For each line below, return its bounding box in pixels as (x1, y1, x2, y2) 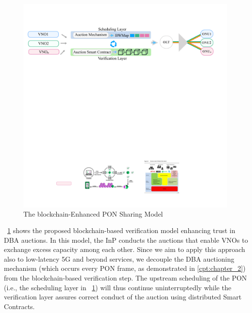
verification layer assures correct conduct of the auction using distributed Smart (4, 292, 242, 302)
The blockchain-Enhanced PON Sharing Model (23, 209, 163, 219)
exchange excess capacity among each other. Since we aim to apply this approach (4, 244, 245, 254)
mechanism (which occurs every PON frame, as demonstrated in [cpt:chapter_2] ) (4, 263, 246, 273)
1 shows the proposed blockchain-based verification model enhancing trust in (7, 225, 235, 235)
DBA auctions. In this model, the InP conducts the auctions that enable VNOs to (4, 235, 248, 245)
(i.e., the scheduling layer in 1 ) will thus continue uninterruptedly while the (4, 282, 232, 292)
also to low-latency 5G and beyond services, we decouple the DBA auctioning (4, 253, 235, 264)
